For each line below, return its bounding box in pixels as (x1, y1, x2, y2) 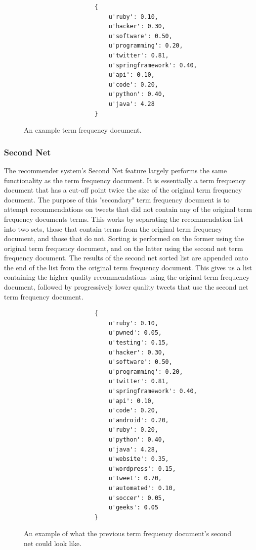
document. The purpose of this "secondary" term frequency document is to (4, 194, 230, 204)
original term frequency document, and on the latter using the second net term (4, 243, 243, 253)
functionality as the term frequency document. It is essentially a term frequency (4, 175, 246, 185)
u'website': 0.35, (108, 455, 169, 463)
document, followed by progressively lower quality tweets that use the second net (4, 282, 249, 292)
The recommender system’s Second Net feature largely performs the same (4, 165, 227, 175)
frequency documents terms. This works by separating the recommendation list (4, 213, 244, 224)
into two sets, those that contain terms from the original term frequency (4, 223, 222, 234)
